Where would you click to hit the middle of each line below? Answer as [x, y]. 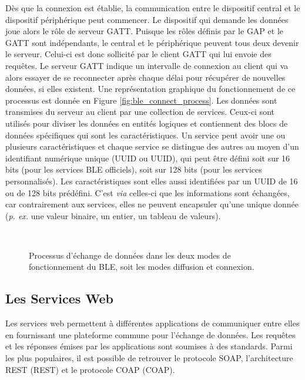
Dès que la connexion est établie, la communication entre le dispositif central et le [153, 8]
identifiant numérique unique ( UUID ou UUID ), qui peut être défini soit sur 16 [148, 158]
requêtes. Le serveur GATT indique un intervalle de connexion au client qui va [147, 65]
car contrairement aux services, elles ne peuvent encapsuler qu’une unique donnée [152, 204]
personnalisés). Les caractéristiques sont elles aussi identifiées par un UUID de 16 [152, 181]
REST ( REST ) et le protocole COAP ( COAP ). [90, 369]
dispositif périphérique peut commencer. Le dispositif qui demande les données [147, 19]
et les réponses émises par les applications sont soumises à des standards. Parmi [149, 346]
